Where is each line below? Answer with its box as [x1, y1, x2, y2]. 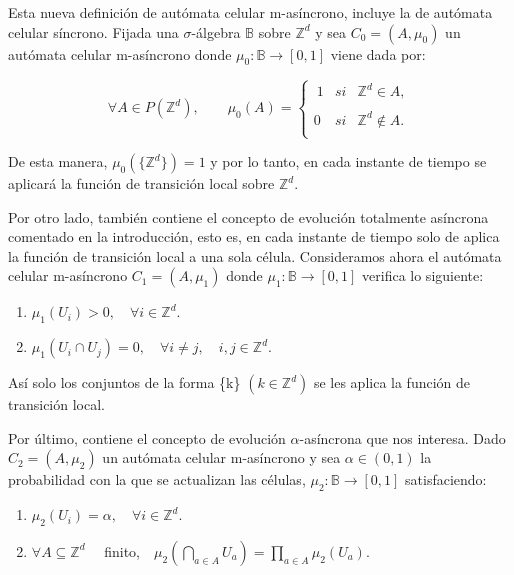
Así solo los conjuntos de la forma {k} [8, 372, 241, 393]
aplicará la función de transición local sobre [8, 173, 275, 194]
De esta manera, [8, 151, 108, 172]
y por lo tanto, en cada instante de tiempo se [210, 151, 487, 172]
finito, [104, 540, 140, 561]
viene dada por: [330, 43, 426, 64]
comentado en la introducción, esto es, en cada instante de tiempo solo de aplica [8, 226, 500, 247]
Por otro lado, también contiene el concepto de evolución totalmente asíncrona [8, 206, 489, 227]
